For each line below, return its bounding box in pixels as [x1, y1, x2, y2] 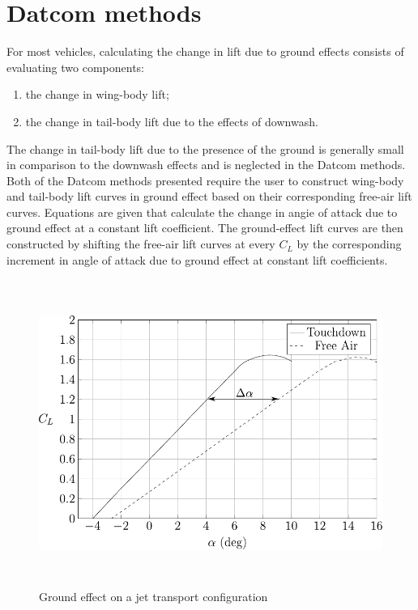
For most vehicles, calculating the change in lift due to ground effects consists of [6, 43, 404, 60]
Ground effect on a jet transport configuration [39, 587, 268, 604]
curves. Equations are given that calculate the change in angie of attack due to [6, 203, 398, 220]
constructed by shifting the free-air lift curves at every [6, 235, 275, 252]
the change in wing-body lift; [25, 86, 169, 103]
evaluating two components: [6, 58, 145, 75]
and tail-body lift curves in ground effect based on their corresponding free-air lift [6, 188, 412, 205]
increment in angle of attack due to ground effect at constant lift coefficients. [6, 251, 388, 268]
